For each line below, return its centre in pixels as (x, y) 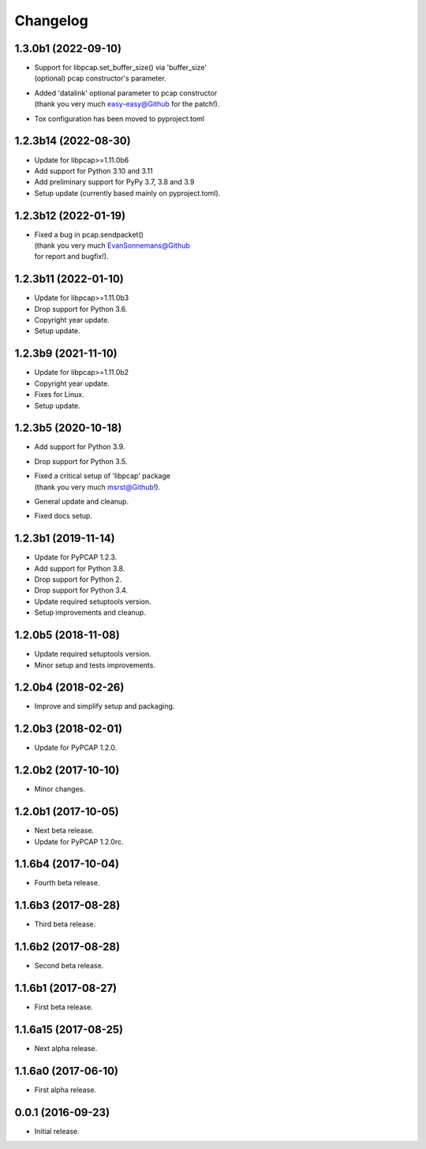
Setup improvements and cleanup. (90, 612)
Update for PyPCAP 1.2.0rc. (79, 841)
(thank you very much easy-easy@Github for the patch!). (127, 104)
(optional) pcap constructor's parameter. (100, 78)
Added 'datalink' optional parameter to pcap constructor (126, 93)
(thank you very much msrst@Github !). (97, 487)
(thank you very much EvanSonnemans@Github (112, 245)
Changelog (51, 21)
